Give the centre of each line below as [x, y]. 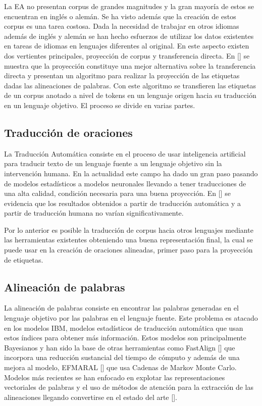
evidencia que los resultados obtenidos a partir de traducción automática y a [123, 203]
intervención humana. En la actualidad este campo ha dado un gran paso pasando [131, 173]
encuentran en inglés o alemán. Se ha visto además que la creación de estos [120, 16]
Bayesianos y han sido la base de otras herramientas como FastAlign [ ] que [120, 347]
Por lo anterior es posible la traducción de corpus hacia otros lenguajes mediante [129, 230]
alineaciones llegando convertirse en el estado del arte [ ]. [91, 397]
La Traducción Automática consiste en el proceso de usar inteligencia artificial [125, 153]
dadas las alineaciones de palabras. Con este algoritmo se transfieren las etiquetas [130, 85]
